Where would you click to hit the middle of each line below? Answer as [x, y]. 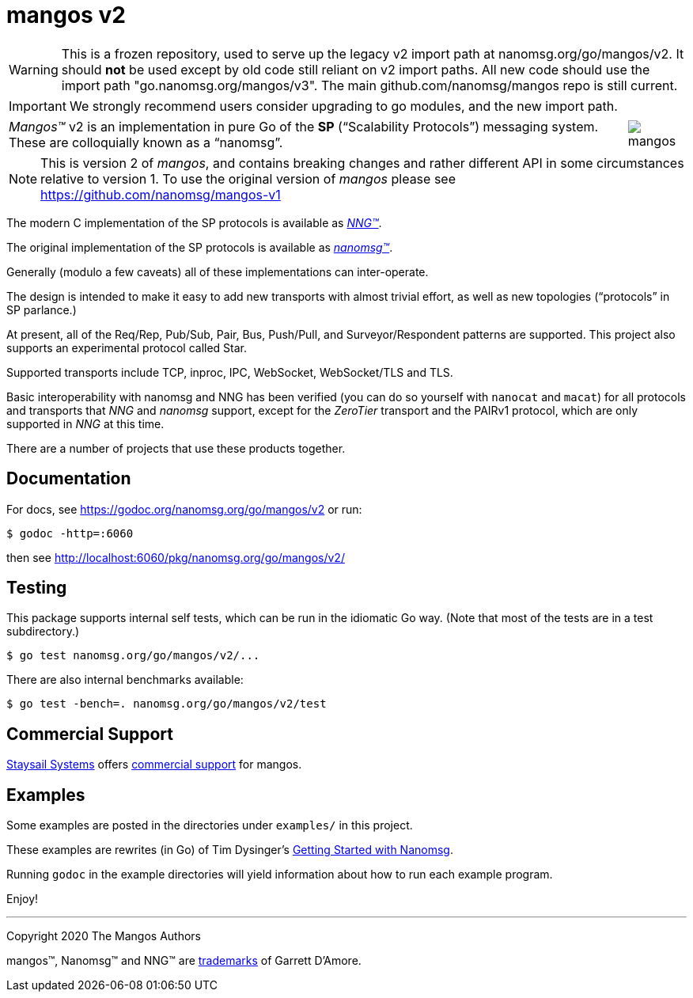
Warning [34, 69]
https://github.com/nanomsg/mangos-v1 [161, 194]
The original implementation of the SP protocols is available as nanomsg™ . [200, 247]
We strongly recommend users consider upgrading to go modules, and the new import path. [343, 106]
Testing [37, 588]
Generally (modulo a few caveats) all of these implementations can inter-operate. [218, 271]
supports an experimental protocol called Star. [127, 347]
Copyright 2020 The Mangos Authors [104, 936]
